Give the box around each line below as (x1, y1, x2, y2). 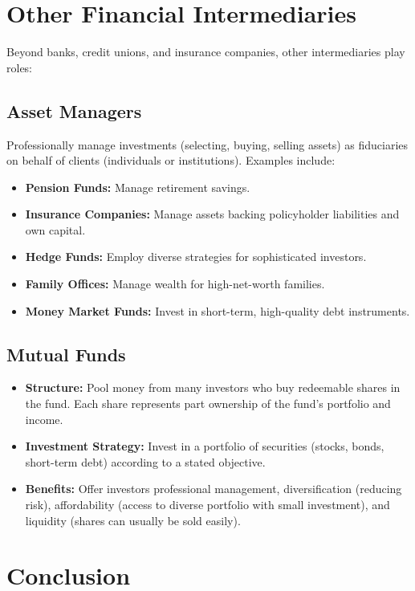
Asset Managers (6, 98, 142, 123)
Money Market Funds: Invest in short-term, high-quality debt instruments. (25, 302, 410, 319)
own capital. (25, 221, 86, 238)
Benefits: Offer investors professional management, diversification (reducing (25, 480, 402, 497)
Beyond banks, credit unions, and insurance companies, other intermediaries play (6, 43, 405, 60)
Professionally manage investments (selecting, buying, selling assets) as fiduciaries (6, 136, 409, 153)
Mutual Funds (6, 341, 126, 366)
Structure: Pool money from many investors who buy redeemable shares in (25, 379, 401, 396)
